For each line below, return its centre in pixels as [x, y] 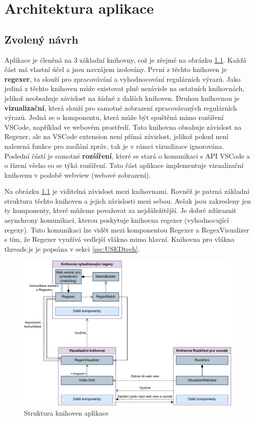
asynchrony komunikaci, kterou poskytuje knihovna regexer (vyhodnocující [117, 220]
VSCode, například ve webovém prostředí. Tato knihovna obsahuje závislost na [123, 127]
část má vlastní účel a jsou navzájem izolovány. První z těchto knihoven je [116, 69]
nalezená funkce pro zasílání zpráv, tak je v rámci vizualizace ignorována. [114, 146]
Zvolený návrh [41, 39]
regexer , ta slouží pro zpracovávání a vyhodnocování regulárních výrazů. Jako [123, 79]
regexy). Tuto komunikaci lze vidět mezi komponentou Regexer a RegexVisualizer [127, 229]
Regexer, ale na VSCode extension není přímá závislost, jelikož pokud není [116, 136]
